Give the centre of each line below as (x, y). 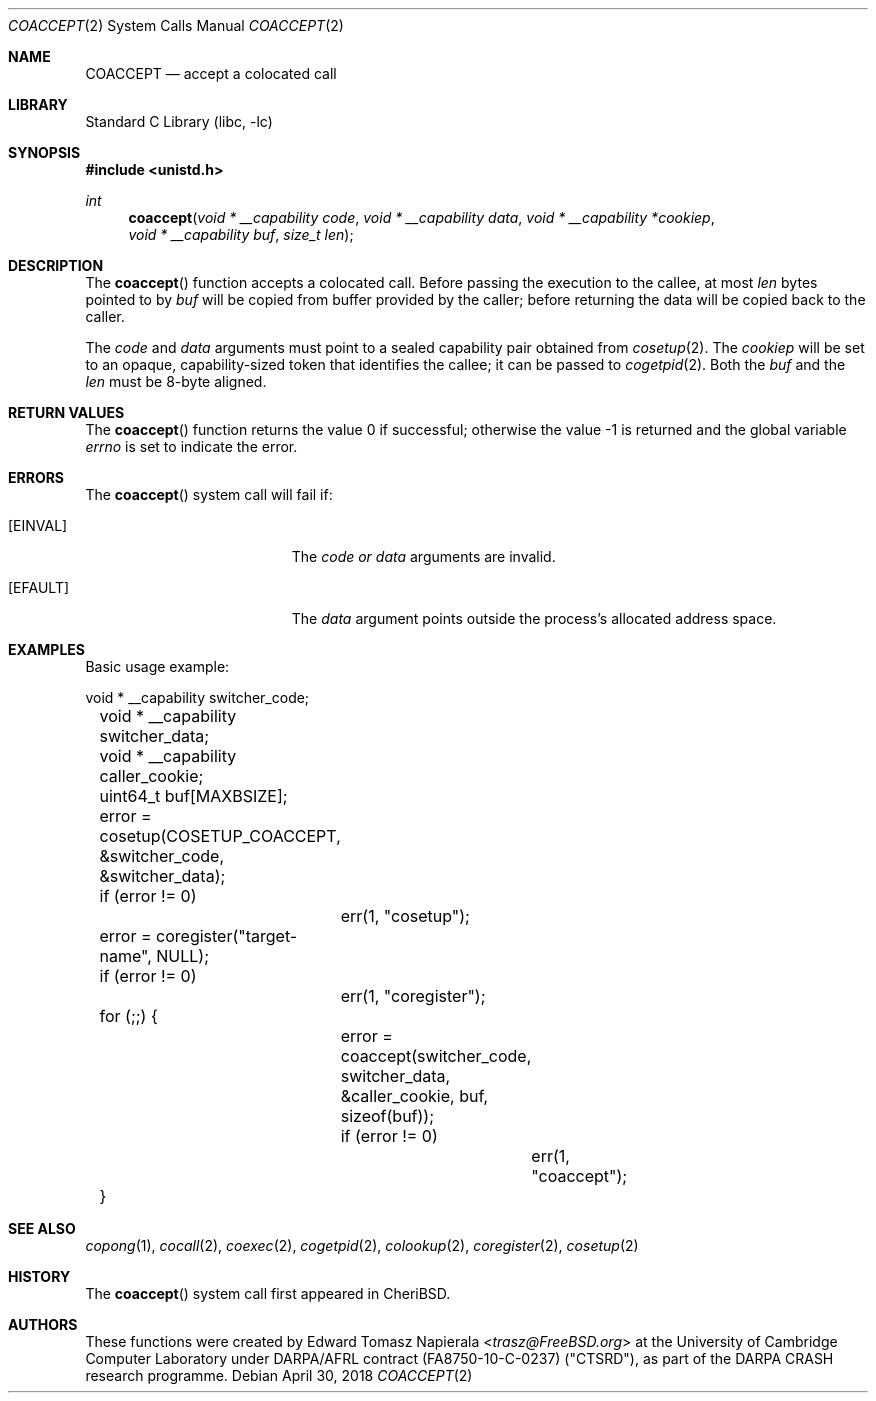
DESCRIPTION (56, 265)
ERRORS (36, 477)
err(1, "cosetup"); (405, 916)
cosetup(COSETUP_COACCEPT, (220, 836)
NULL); (183, 956)
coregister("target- (227, 936)
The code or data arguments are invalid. (423, 556)
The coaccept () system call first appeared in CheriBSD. (268, 1293)
